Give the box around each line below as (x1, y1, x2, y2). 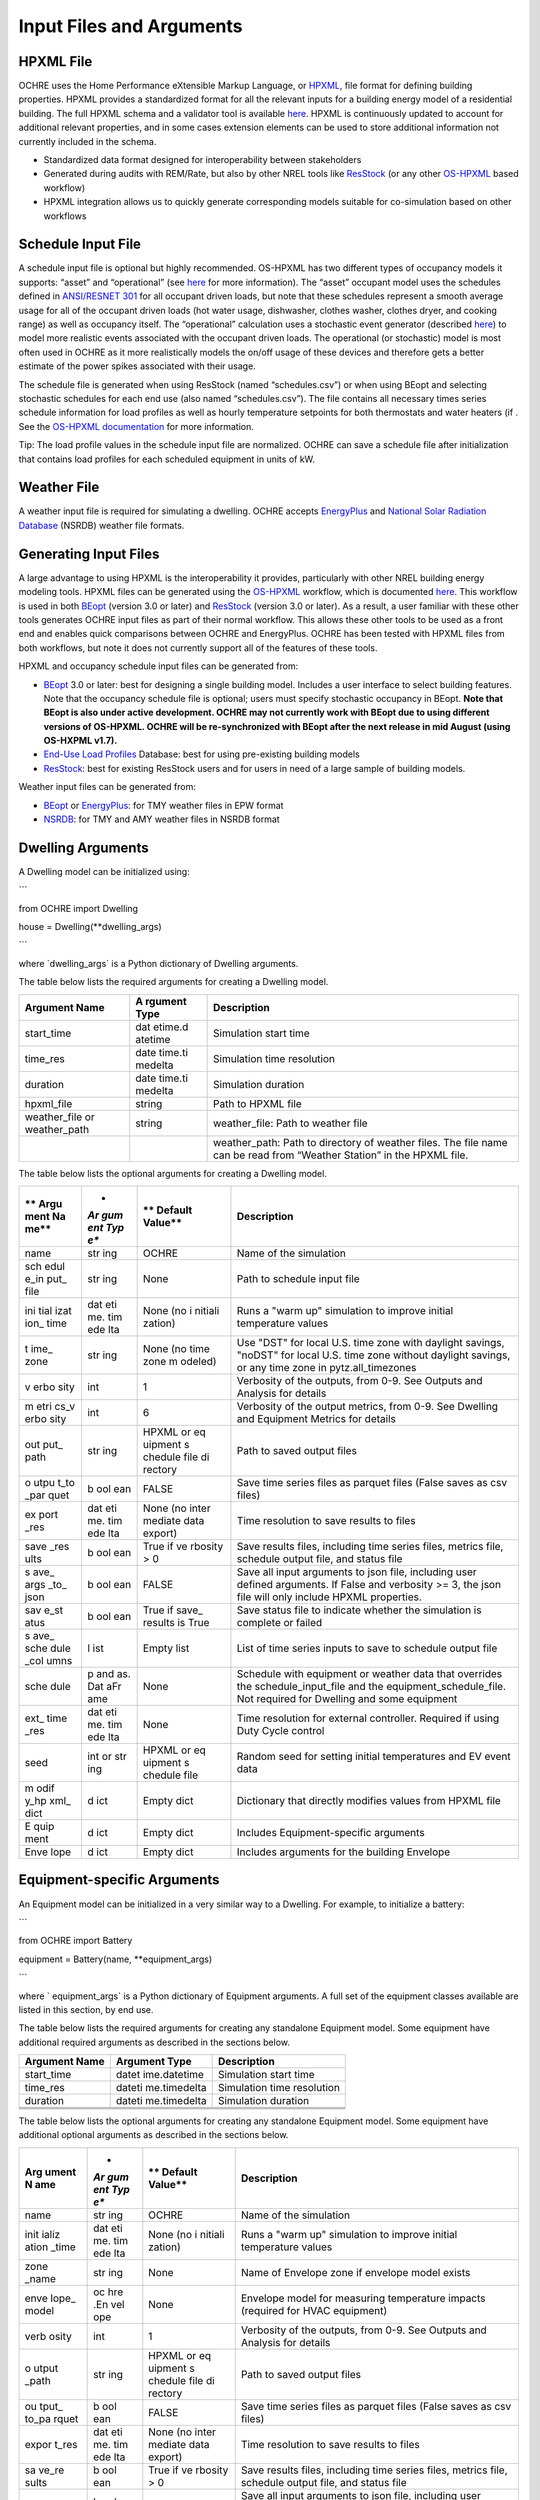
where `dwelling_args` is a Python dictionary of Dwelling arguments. (18, 957, 299, 969)
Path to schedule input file (236, 1272, 360, 1286)
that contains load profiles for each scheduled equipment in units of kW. (18, 453, 315, 465)
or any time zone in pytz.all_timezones (236, 1361, 417, 1375)
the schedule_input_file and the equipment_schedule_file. (236, 1680, 507, 1694)
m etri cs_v (24, 1400, 75, 1414)
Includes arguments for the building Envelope (236, 1845, 451, 1859)
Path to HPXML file (213, 1096, 302, 1110)
